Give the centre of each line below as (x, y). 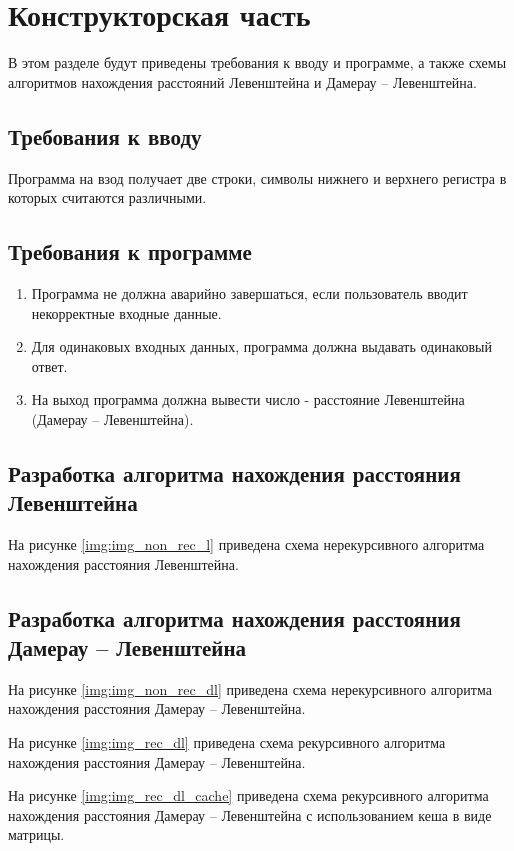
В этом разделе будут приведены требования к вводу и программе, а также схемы (257, 62)
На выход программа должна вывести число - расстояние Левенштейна (248, 399)
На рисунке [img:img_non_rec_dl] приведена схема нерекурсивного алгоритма (250, 688)
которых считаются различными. (107, 197)
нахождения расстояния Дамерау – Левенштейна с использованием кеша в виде (250, 814)
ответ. (49, 365)
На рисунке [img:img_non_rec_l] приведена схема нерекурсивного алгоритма (246, 544)
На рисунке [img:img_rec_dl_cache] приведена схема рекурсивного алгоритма (248, 795)
